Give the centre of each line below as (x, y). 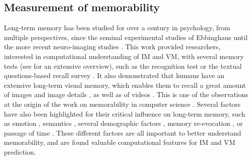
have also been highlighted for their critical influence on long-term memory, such (125, 113)
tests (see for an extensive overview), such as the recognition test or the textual (123, 66)
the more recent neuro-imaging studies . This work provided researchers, (112, 47)
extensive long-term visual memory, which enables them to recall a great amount (125, 85)
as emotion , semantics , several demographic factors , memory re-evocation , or (124, 123)
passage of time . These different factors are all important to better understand (123, 132)
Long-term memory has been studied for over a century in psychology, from (117, 28)
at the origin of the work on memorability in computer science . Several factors (122, 104)
